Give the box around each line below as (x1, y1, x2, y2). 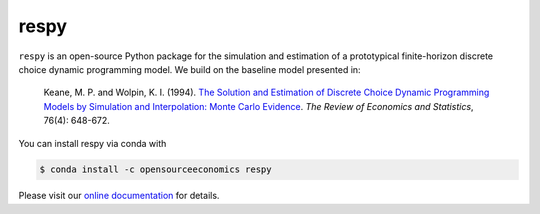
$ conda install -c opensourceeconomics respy (39, 164, 272, 175)
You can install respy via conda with (18, 137, 167, 149)
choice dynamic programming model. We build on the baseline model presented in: (18, 63, 361, 75)
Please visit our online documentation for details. (18, 190, 220, 202)
